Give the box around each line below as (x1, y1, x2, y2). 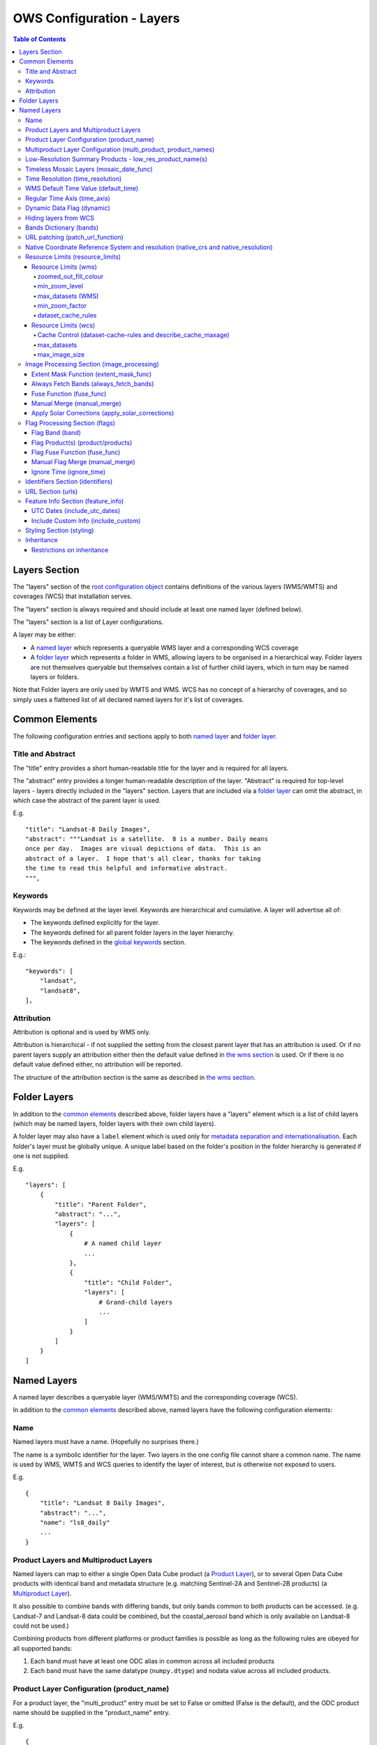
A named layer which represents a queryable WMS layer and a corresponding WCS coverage (30, 643, 299, 652)
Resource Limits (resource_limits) (25, 253, 121, 261)
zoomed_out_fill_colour (37, 272, 104, 281)
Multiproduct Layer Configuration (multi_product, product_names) (25, 145, 215, 154)
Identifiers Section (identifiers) (25, 477, 113, 486)
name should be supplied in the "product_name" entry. (13, 1709, 170, 1717)
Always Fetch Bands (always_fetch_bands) (31, 380, 154, 388)
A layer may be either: (13, 630, 76, 639)
